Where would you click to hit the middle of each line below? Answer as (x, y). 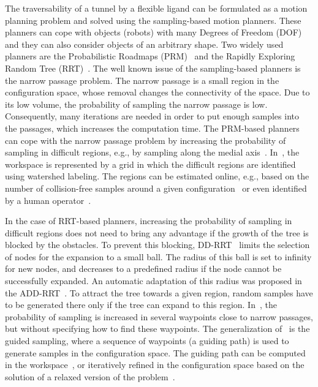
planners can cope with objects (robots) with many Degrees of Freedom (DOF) (153, 32)
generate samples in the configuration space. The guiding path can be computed (155, 352)
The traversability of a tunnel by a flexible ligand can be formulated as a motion (156, 8)
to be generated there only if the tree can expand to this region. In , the (141, 305)
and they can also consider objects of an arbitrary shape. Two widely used (144, 44)
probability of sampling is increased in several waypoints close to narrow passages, (159, 316)
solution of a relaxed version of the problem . (90, 376)
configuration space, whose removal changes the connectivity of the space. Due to (157, 92)
